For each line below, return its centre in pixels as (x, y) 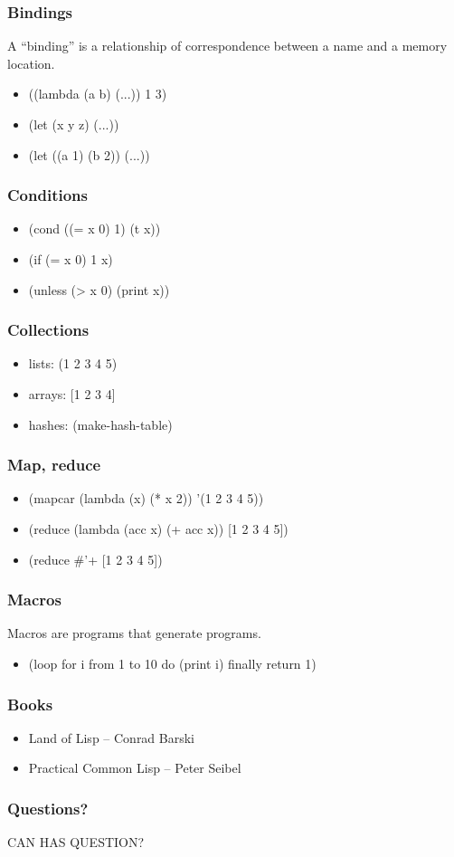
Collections (48, 330)
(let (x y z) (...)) (74, 124)
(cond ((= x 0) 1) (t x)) (95, 229)
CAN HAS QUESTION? (76, 842)
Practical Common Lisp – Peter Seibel (135, 768)
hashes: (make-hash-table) (100, 424)
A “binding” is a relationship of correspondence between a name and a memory (227, 46)
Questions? (48, 808)
